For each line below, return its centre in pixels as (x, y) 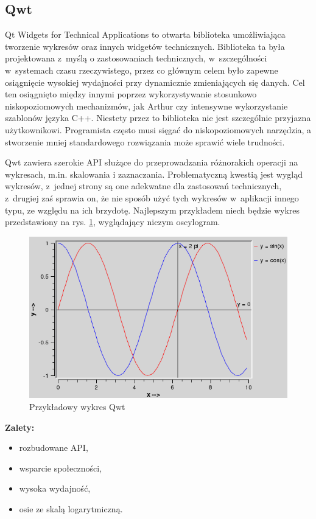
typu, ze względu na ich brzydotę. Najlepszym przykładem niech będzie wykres (153, 210)
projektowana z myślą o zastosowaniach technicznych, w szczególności (136, 58)
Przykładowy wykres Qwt (77, 406)
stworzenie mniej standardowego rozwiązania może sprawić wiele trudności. (145, 141)
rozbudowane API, (54, 448)
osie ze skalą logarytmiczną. (71, 508)
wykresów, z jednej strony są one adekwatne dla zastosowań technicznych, (143, 186)
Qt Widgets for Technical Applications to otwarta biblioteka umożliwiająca (145, 34)
